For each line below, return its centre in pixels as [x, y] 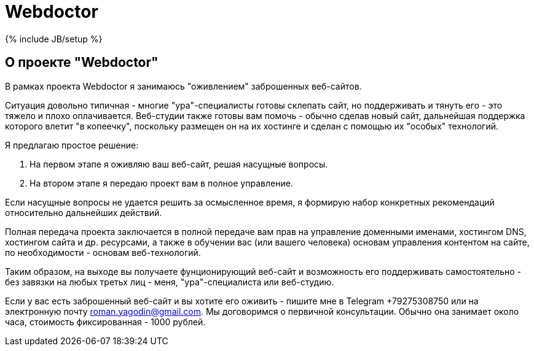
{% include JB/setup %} [54, 39]
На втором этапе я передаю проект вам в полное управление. [161, 183]
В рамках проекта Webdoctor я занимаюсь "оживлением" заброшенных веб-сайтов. [183, 86]
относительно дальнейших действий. [84, 212]
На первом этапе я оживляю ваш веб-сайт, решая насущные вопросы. [179, 164]
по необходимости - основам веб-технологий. [103, 252]
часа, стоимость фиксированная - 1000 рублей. [105, 322]
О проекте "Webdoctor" [82, 63]
